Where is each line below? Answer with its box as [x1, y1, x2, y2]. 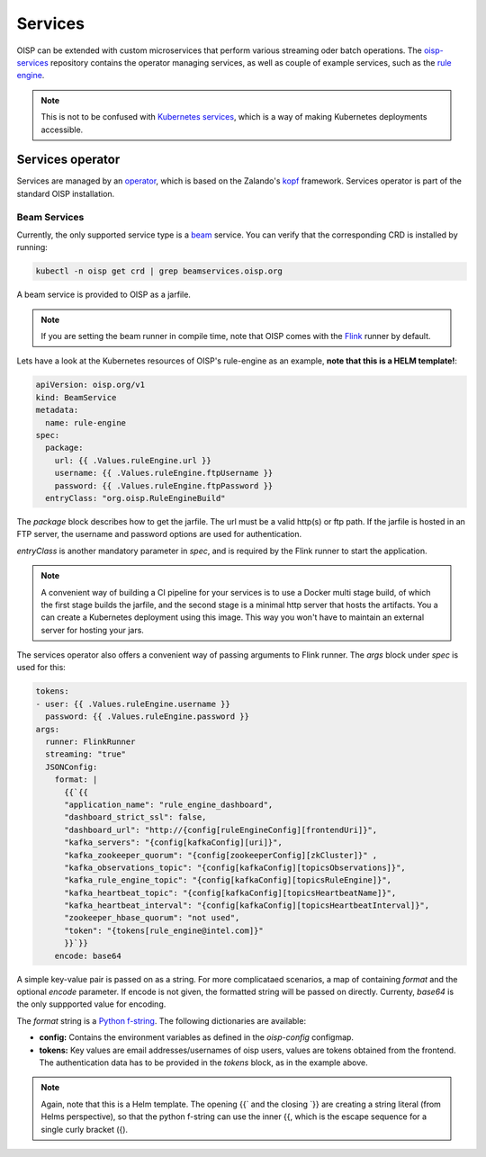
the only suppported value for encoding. [16, 999, 166, 1009]
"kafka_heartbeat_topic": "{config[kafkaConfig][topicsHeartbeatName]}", [64, 887, 397, 898]
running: [16, 242, 49, 253]
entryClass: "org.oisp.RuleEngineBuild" [45, 493, 226, 503]
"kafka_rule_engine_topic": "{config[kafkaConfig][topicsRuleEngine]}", [64, 875, 391, 885]
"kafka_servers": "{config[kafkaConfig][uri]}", [64, 838, 283, 848]
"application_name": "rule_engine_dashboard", [64, 799, 274, 810]
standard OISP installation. [16, 188, 115, 199]
